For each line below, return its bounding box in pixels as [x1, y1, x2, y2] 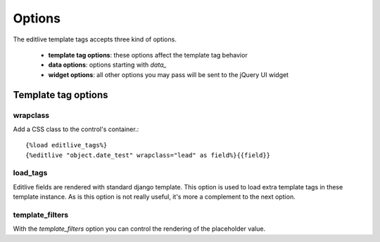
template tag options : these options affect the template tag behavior [48, 51, 248, 59]
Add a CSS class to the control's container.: [13, 125, 139, 133]
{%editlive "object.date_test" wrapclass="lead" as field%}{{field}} [25, 151, 271, 159]
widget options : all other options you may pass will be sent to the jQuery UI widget [48, 70, 289, 79]
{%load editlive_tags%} [25, 141, 108, 149]
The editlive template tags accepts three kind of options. [13, 35, 177, 43]
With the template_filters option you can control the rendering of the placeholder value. [13, 224, 266, 233]
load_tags [13, 168, 48, 178]
